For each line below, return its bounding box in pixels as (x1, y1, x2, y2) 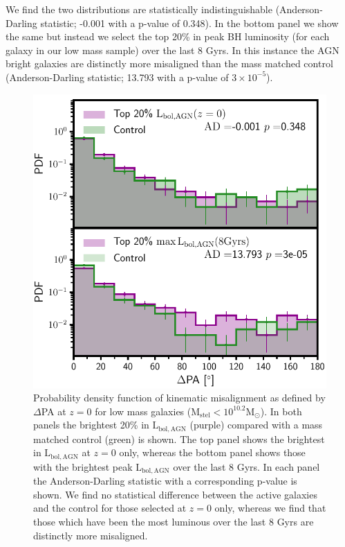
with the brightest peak (33, 459, 133, 474)
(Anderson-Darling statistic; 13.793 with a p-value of (6, 69, 229, 84)
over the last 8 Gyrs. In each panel (173, 459, 320, 474)
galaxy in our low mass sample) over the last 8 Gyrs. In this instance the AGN (6, 42, 339, 57)
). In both (260, 403, 302, 418)
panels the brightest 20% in (33, 417, 149, 432)
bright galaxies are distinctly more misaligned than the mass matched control (6, 56, 333, 71)
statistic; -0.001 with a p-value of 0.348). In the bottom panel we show (40, 15, 339, 30)
